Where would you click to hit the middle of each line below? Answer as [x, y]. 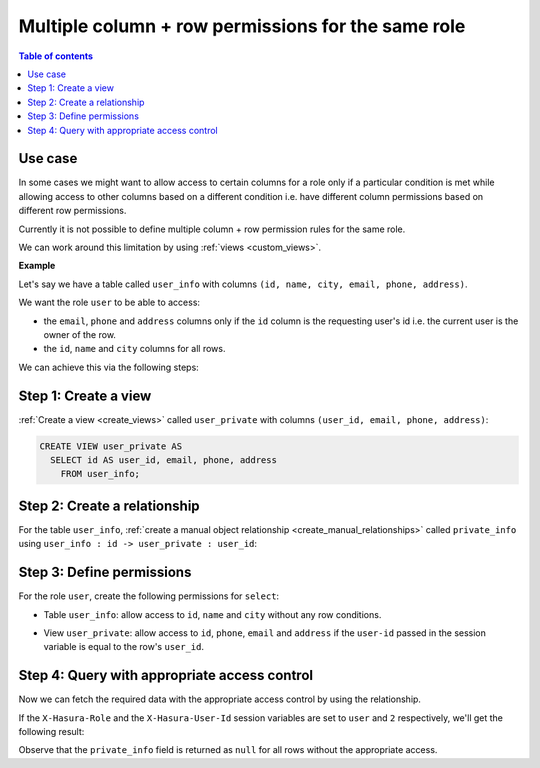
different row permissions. [72, 211]
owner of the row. [80, 334]
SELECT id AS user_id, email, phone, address [163, 459]
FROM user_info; [100, 474]
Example [37, 266]
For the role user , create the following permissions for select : [149, 596]
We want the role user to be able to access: [109, 302]
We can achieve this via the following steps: [108, 367]
